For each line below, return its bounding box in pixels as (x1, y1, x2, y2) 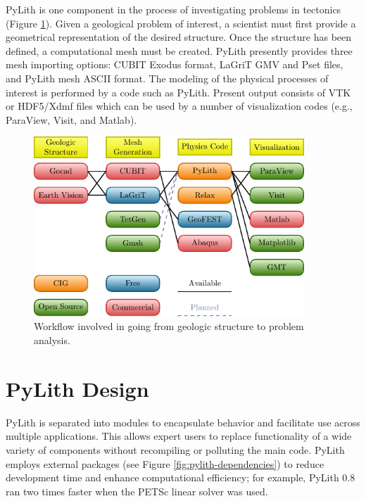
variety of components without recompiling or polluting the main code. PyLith (6, 442, 345, 457)
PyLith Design (6, 374, 149, 402)
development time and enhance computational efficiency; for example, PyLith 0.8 (6, 470, 355, 485)
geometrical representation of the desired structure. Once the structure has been (6, 30, 352, 44)
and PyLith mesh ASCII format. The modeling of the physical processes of (6, 70, 329, 85)
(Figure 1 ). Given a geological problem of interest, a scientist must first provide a (6, 15, 356, 30)
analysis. (34, 333, 70, 348)
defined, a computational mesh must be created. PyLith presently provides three (6, 43, 353, 58)
